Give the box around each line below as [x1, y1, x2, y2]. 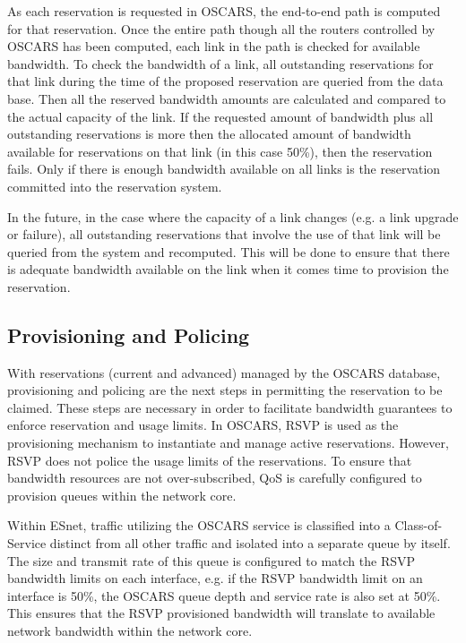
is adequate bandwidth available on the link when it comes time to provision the [7, 260, 449, 279]
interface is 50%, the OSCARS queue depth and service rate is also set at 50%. [7, 586, 441, 604]
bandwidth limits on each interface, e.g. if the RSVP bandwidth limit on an [7, 569, 423, 587]
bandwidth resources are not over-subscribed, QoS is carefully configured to [7, 468, 422, 487]
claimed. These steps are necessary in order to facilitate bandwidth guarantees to [7, 398, 453, 416]
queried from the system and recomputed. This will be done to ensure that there [7, 242, 450, 261]
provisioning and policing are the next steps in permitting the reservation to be [7, 381, 443, 399]
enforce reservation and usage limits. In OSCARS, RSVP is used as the [7, 416, 399, 434]
